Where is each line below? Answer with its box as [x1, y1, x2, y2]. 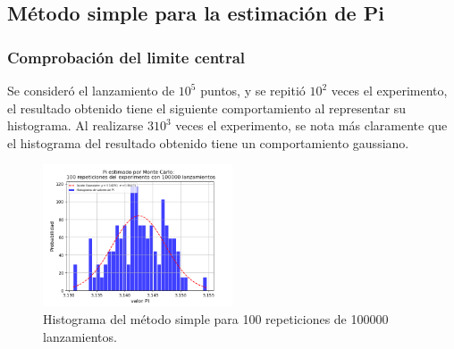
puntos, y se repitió [200, 81, 306, 99]
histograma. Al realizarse [7, 116, 144, 135]
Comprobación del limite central [7, 46, 246, 68]
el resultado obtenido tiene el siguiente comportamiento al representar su [7, 98, 407, 117]
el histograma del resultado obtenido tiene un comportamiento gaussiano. [7, 133, 409, 152]
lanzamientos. [43, 327, 117, 345]
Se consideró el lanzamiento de [7, 81, 175, 99]
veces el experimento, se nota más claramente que [175, 116, 448, 135]
